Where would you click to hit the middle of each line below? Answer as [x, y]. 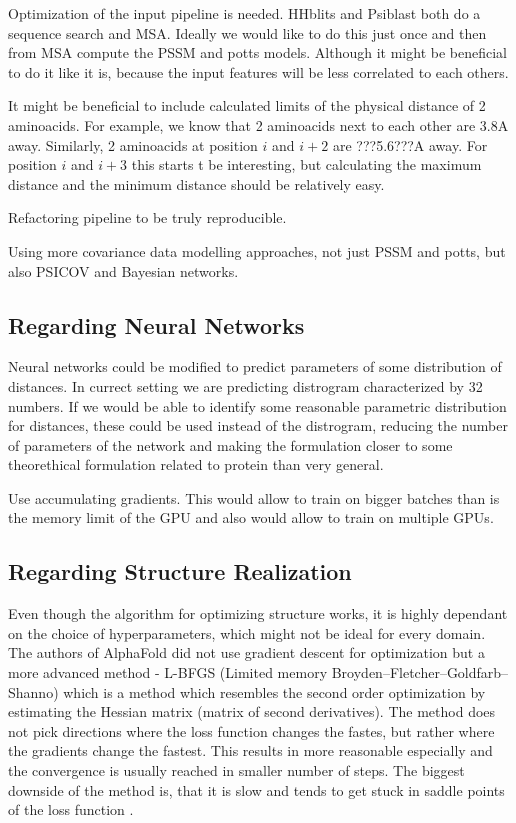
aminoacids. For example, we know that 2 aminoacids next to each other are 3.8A [258, 124]
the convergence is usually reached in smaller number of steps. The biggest [236, 770]
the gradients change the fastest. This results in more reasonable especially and [250, 750]
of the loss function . [71, 809]
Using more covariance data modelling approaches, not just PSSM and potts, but [257, 250]
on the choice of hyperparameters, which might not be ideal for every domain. [247, 632]
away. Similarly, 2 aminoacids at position [133, 144]
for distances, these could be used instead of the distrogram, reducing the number [258, 425]
